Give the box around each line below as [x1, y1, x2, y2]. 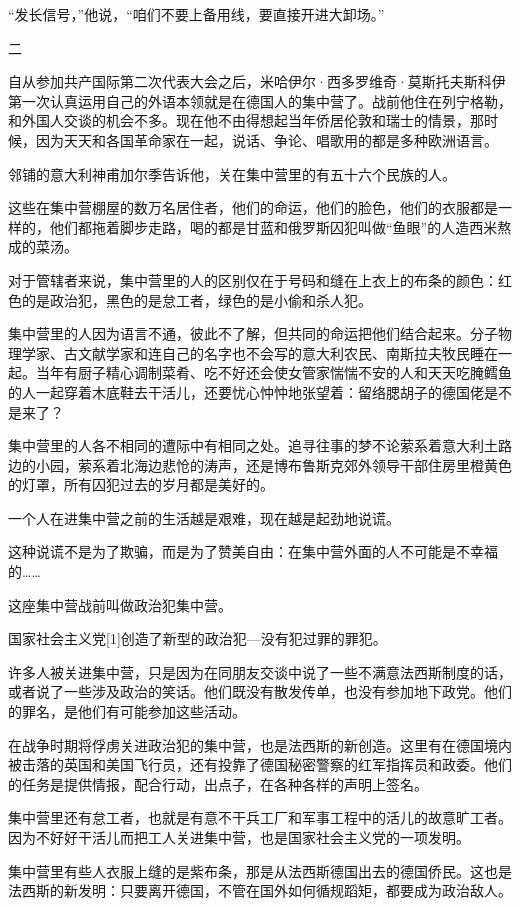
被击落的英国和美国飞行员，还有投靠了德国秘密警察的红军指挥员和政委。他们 [8, 754, 512, 775]
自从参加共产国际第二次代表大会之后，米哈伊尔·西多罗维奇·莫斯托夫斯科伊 [8, 71, 506, 92]
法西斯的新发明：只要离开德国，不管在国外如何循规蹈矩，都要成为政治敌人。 [8, 880, 512, 901]
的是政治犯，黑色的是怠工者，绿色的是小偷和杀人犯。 [21, 289, 372, 310]
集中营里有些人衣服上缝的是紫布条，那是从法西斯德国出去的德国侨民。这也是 [8, 860, 512, 881]
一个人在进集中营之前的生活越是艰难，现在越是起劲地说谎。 [8, 507, 400, 528]
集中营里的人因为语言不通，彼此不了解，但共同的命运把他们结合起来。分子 [8, 323, 498, 344]
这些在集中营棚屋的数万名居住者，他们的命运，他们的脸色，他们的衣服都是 [8, 197, 498, 218]
